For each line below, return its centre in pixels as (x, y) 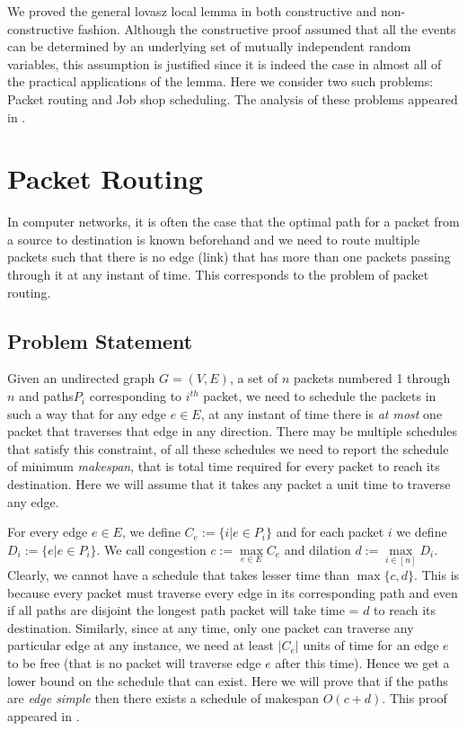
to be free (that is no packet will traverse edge (134, 663)
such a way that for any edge (87, 413)
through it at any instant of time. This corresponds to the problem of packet (218, 275)
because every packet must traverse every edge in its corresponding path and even (233, 592)
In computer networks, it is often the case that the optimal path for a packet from (233, 222)
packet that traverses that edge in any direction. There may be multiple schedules (232, 431)
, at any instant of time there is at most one (322, 413)
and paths (46, 396)
